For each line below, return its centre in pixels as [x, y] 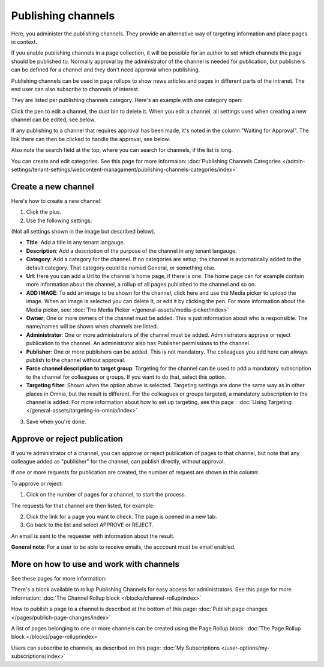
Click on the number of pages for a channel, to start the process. [106, 495]
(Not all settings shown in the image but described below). [83, 232]
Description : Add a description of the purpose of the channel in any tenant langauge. [131, 251]
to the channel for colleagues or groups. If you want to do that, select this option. [126, 377]
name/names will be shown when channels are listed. [92, 327]
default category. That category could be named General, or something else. [121, 268]
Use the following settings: [59, 220]
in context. [24, 41]
